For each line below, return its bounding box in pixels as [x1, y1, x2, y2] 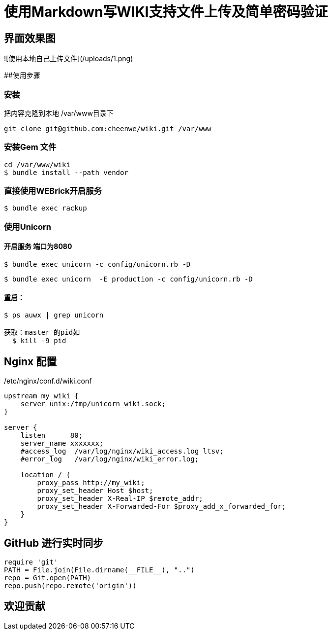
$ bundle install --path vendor [4, 168, 128, 176]
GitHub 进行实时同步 [4, 536, 104, 549]
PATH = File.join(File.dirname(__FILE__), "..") [4, 565, 195, 574]
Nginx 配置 [4, 355, 57, 368]
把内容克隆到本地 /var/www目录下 [4, 108, 114, 117]
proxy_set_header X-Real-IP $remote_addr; [37, 494, 203, 503]
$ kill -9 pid [12, 337, 66, 345]
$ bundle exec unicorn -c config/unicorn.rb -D [4, 260, 191, 269]
